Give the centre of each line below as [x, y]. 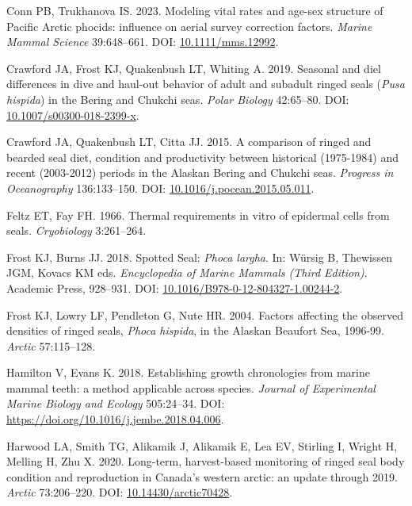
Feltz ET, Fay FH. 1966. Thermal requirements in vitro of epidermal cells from [198, 215]
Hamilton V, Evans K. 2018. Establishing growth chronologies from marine [188, 372]
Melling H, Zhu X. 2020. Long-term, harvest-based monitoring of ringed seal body [206, 461]
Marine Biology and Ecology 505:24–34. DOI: [116, 403]
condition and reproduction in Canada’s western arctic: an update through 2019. [202, 476]
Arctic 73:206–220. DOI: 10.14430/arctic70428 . [120, 492]
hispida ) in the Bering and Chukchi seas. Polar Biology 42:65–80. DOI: [178, 99]
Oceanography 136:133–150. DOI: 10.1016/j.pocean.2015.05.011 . [160, 188]
